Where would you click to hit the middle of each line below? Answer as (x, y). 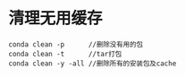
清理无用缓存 (56, 18)
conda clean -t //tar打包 (65, 54)
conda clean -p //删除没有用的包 (76, 44)
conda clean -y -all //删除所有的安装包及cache (92, 64)
